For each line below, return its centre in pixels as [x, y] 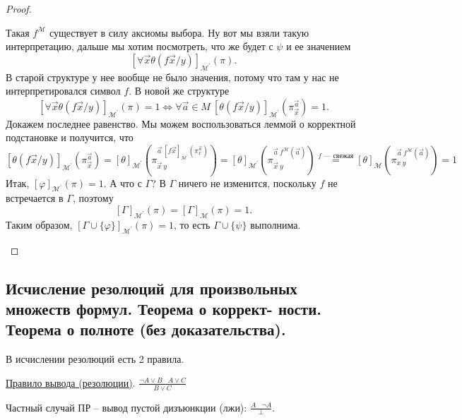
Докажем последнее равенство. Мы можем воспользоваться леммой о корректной [181, 123]
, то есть [192, 224]
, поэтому [93, 198]
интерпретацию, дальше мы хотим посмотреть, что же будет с [140, 46]
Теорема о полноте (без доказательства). [146, 329]
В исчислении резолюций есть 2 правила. [95, 359]
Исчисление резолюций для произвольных [152, 288]
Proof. [19, 8]
